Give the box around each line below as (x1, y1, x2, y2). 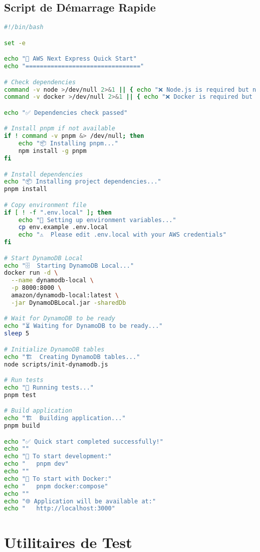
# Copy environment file (4, 201, 87, 209)
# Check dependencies (4, 78, 76, 86)
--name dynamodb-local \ (11, 277, 94, 284)
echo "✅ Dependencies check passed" (4, 109, 128, 116)
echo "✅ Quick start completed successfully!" (4, 438, 163, 445)
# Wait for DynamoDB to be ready (4, 315, 115, 322)
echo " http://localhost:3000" (4, 505, 115, 512)
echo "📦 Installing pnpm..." (18, 140, 118, 147)
